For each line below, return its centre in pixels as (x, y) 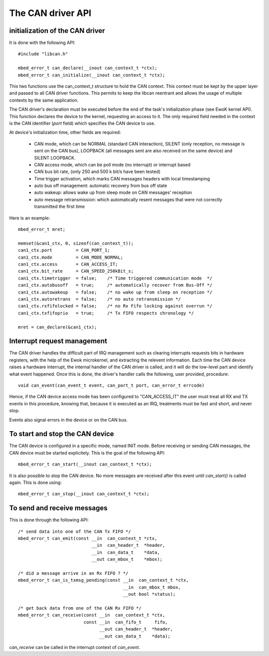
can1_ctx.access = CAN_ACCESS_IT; (68, 264)
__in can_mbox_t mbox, (152, 587)
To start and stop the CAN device (62, 434)
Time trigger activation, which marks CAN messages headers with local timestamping (122, 178)
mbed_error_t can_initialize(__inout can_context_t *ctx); (92, 75)
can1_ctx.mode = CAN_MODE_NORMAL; (71, 257)
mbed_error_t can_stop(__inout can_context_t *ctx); (84, 494)
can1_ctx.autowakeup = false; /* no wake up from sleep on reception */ (115, 292)
